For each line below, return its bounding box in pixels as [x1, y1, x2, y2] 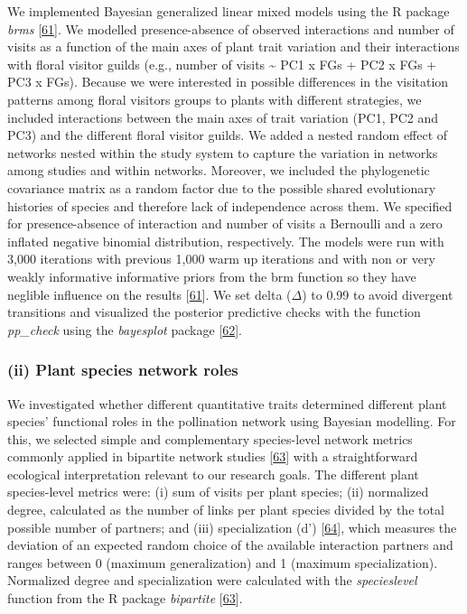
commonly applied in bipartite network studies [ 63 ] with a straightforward [7, 447, 418, 466]
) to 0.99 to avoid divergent [302, 284, 453, 303]
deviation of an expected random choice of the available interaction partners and [7, 535, 453, 554]
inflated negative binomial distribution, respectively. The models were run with [7, 231, 444, 250]
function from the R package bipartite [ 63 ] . [7, 589, 243, 608]
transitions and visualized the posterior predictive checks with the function [7, 302, 421, 321]
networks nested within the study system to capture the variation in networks [7, 143, 438, 162]
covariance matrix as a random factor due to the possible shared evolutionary [7, 178, 436, 197]
